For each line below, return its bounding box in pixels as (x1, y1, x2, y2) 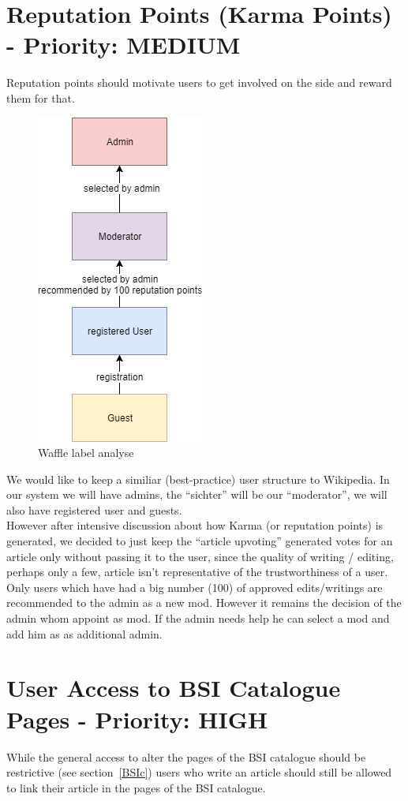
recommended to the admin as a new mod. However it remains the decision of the (6, 594, 402, 611)
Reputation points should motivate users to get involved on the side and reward (6, 74, 392, 91)
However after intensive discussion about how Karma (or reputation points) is (6, 517, 384, 533)
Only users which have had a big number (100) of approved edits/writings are (6, 578, 383, 595)
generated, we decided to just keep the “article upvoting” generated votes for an (6, 533, 393, 549)
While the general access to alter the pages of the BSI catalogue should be (6, 748, 366, 765)
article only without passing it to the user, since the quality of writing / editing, (6, 548, 394, 564)
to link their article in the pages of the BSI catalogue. (6, 779, 266, 795)
